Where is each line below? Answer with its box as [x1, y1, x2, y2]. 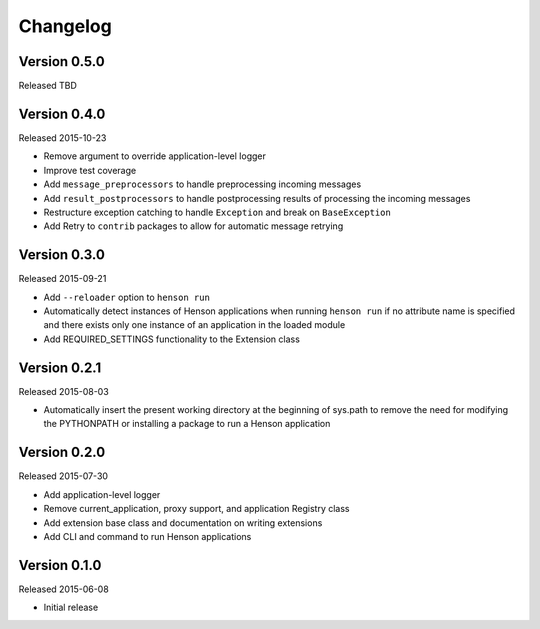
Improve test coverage [43, 164, 137, 176]
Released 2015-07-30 [18, 470, 109, 482]
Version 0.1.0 [18, 556, 102, 574]
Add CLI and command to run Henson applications [43, 530, 252, 542]
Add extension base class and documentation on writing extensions [43, 516, 323, 529]
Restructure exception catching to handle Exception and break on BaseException [43, 206, 392, 218]
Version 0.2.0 [18, 444, 106, 461]
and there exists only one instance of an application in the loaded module [43, 319, 346, 331]
